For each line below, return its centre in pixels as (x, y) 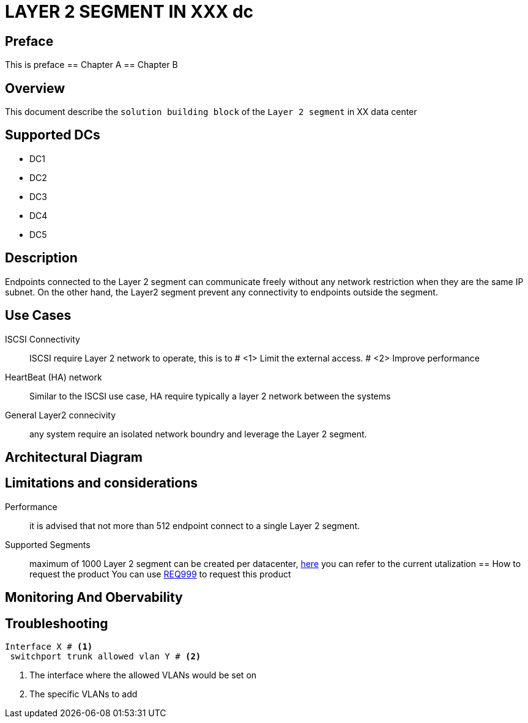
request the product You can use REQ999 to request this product (160, 574)
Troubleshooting (57, 623)
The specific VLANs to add (84, 694)
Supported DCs (53, 135)
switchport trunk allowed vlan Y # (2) (106, 657)
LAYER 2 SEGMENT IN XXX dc (129, 12)
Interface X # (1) (49, 647)
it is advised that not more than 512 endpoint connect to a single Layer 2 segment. (195, 525)
